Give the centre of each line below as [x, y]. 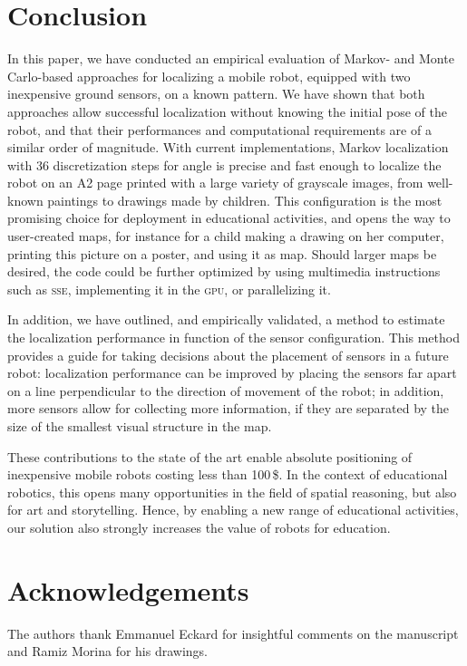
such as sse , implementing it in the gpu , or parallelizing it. [169, 289]
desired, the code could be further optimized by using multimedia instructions [224, 271]
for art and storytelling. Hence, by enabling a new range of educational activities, [233, 510]
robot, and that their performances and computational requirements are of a [219, 129]
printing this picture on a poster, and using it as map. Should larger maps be [222, 253]
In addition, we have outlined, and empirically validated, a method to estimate [226, 319]
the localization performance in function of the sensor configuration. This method [233, 338]
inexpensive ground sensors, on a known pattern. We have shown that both [216, 94]
